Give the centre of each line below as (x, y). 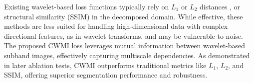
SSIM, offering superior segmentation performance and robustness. (106, 75)
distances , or (220, 6)
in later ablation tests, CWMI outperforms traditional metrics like (105, 65)
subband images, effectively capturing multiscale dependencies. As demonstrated (127, 55)
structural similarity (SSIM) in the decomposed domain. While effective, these (124, 16)
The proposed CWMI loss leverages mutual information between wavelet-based (125, 45)
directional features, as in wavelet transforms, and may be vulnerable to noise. (124, 36)
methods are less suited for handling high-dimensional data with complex (116, 26)
